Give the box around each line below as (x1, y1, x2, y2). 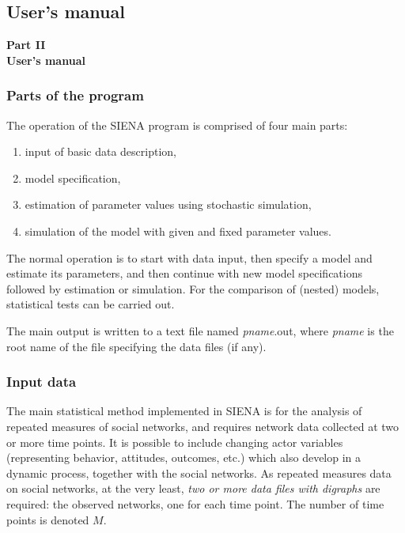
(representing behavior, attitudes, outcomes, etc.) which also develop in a (6, 449, 361, 466)
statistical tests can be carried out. (6, 296, 175, 312)
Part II (6, 36, 46, 53)
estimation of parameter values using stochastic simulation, (25, 196, 312, 213)
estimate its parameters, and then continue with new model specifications (6, 265, 362, 282)
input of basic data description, (25, 143, 176, 160)
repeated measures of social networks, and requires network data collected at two (6, 418, 399, 434)
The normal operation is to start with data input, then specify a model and (6, 249, 373, 266)
